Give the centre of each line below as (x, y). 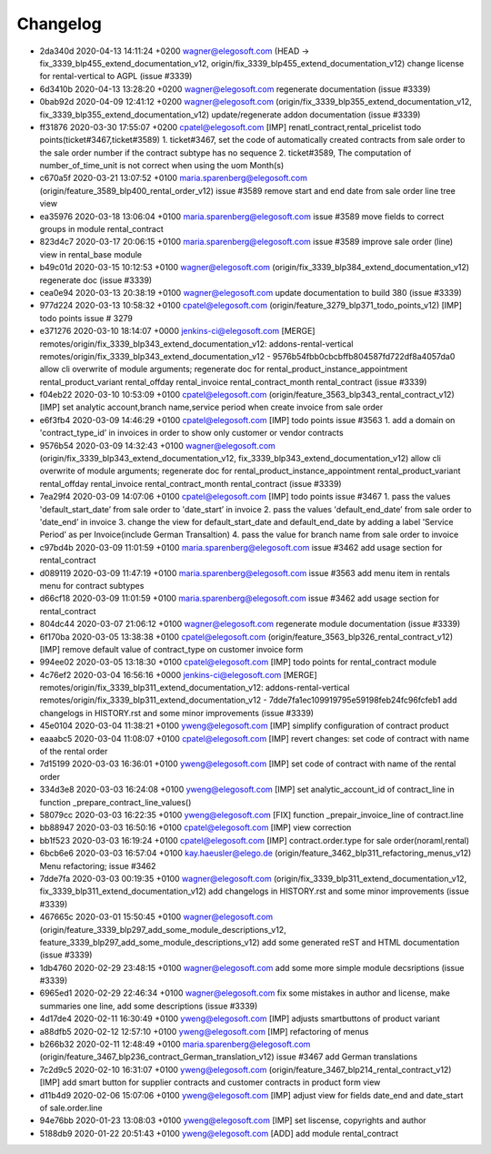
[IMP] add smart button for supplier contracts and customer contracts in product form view (210, 1082)
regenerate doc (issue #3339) (96, 280)
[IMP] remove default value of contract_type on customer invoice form (171, 649)
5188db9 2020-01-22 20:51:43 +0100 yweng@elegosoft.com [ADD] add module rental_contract (219, 1133)
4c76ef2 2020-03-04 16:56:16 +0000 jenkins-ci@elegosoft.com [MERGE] (178, 674)
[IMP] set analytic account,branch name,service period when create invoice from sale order (211, 407)
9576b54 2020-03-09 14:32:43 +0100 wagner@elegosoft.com (158, 445)
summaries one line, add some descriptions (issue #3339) (149, 1006)
